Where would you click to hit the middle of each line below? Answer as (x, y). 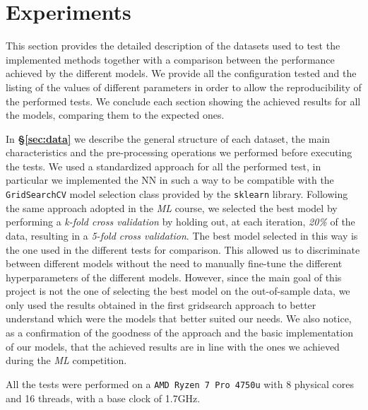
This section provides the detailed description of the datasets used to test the (173, 46)
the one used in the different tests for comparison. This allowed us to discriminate (183, 249)
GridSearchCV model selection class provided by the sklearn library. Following (177, 194)
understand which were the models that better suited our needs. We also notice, (179, 318)
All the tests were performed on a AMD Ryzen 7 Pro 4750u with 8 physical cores (180, 383)
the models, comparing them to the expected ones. (115, 115)
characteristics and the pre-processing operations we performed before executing (179, 152)
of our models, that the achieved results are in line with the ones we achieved (173, 346)
